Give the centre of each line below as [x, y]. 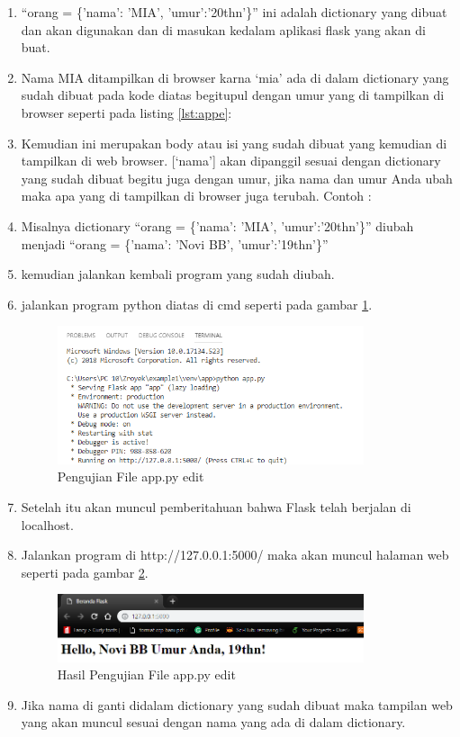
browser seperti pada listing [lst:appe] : [126, 112]
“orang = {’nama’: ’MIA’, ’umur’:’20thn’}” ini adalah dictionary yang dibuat [234, 12]
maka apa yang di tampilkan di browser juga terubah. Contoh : [196, 196]
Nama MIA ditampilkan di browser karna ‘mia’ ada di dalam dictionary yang [235, 77]
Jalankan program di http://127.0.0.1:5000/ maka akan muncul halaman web [235, 555]
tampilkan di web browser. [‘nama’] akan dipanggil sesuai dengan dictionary [231, 161]
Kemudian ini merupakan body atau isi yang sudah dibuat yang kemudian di [234, 143]
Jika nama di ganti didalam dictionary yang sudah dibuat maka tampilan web [237, 704]
